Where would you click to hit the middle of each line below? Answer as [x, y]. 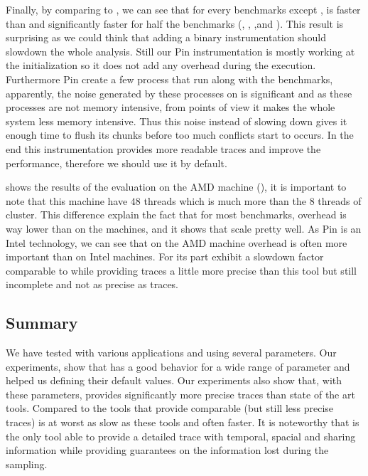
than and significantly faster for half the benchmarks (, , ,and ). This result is [175, 23]
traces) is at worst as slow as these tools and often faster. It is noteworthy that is [183, 422]
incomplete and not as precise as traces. [92, 284]
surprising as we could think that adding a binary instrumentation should [166, 37]
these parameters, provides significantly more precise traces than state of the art [180, 394]
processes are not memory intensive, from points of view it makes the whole [171, 107]
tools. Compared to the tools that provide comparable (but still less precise [170, 408]
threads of [340, 200]
